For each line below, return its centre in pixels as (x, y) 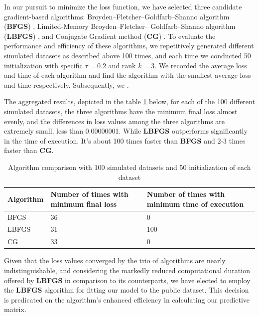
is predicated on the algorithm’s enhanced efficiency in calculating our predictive (127, 299)
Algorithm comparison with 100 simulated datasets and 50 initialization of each (129, 167)
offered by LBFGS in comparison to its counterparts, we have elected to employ (127, 280)
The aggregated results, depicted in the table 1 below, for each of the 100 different (129, 101)
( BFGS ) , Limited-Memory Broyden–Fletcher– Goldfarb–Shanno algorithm (120, 26)
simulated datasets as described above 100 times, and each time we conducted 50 (128, 55)
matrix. (15, 309)
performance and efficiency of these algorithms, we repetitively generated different (129, 46)
